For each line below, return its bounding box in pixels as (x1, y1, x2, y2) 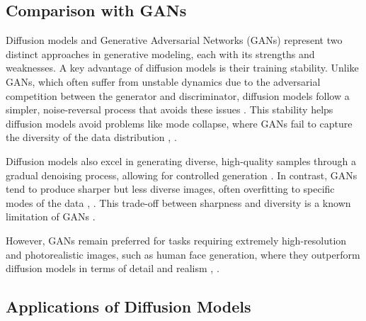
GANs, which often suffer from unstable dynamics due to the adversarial (6, 74, 321, 89)
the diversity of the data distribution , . (6, 130, 177, 145)
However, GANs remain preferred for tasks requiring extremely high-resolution (6, 232, 347, 247)
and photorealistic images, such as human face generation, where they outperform (6, 247, 360, 261)
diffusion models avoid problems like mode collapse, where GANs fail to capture (6, 116, 353, 130)
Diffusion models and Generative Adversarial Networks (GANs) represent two (6, 33, 343, 47)
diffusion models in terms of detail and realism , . (6, 261, 219, 276)
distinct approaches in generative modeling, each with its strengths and (6, 46, 315, 61)
